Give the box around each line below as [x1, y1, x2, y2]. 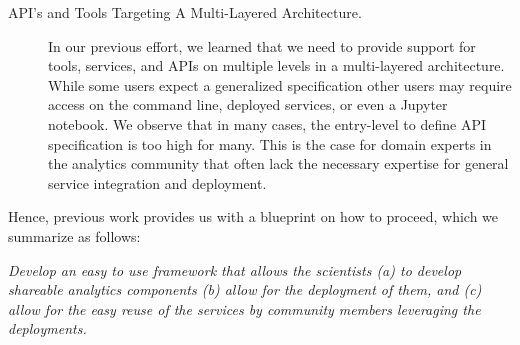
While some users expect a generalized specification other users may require [48, 74, 512, 95]
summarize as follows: [8, 225, 141, 246]
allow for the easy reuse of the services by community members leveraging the [8, 298, 481, 319]
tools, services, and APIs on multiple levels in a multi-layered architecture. [48, 55, 505, 76]
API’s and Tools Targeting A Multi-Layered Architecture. [8, 2, 362, 22]
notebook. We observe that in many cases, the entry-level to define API [48, 113, 486, 134]
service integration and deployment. [48, 172, 267, 193]
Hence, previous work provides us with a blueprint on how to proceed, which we [8, 206, 499, 227]
